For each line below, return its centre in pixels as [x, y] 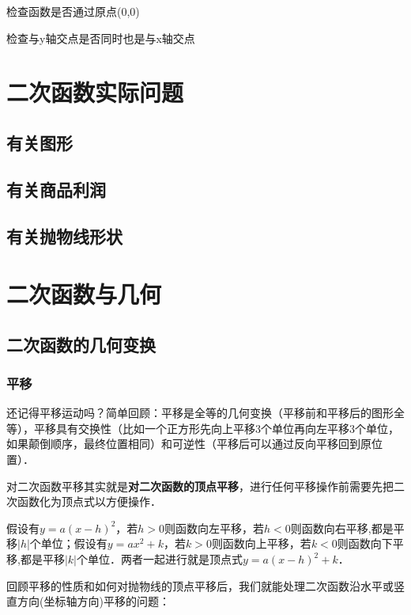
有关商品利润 [56, 189]
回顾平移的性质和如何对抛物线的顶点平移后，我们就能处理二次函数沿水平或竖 [205, 585]
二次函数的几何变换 [81, 344]
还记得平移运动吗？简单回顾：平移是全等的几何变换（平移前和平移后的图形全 [205, 413]
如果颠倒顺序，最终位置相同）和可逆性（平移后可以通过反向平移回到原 [189, 444]
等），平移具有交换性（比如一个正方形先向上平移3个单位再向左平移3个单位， [203, 428]
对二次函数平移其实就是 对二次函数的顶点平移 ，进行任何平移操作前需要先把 [200, 486]
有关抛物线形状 [64, 235]
